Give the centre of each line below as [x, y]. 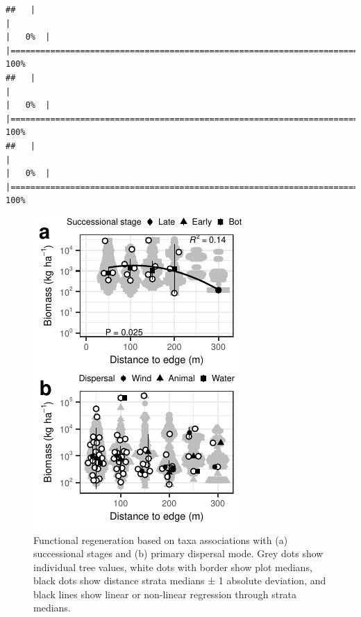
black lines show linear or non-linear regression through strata [165, 594]
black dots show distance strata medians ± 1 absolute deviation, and [180, 580]
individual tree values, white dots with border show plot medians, [173, 567]
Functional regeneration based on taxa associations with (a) [161, 539]
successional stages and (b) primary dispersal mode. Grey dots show [178, 553]
